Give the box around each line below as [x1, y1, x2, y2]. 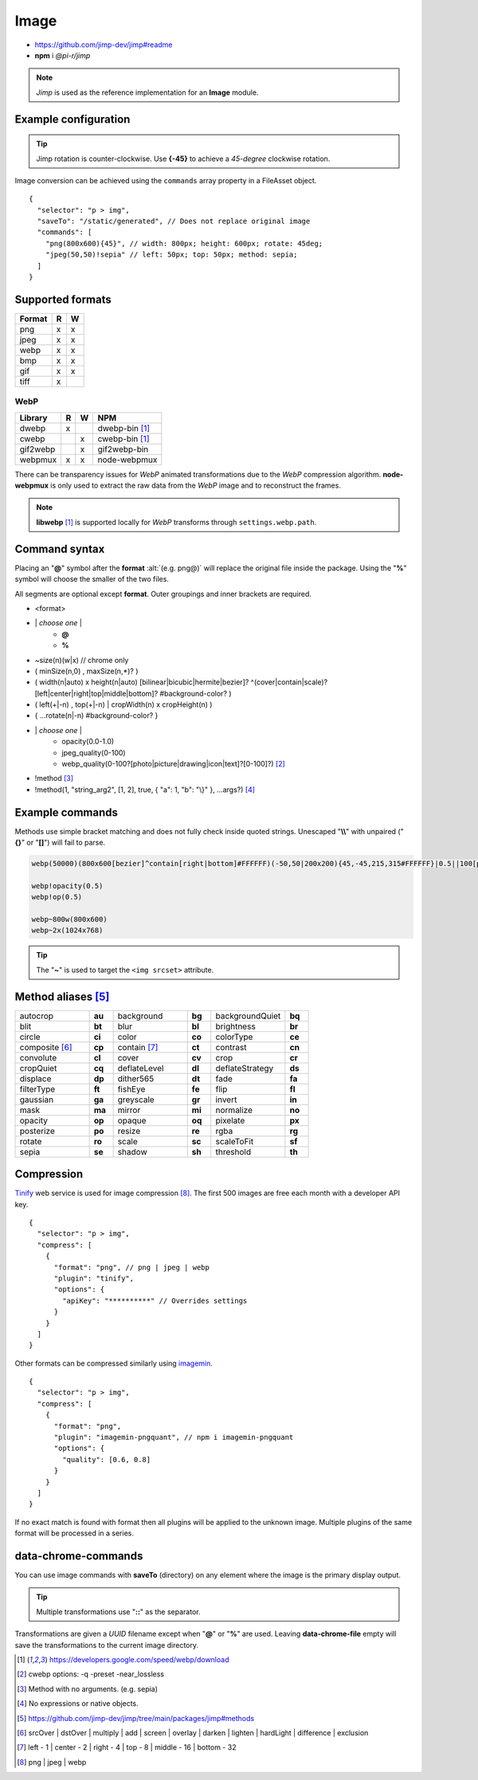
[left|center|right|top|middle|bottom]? [34, 688, 159, 698]
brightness [215, 1021, 257, 1032]
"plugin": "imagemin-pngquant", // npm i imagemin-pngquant [53, 1433, 294, 1442]
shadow [117, 1146, 147, 1157]
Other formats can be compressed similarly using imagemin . [14, 1359, 213, 1368]
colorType [215, 1031, 253, 1042]
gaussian [19, 1094, 54, 1105]
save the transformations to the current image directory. [14, 1640, 199, 1649]
